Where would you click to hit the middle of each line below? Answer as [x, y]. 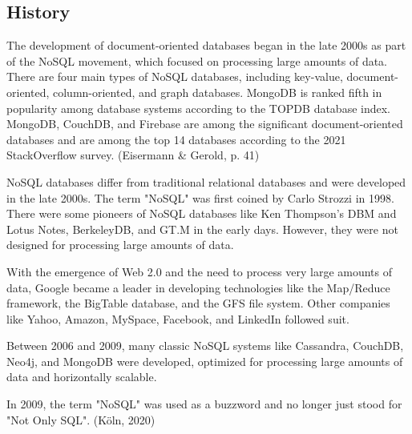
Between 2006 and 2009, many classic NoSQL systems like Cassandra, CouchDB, [205, 346]
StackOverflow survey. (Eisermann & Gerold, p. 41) [133, 155]
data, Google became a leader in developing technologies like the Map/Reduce [198, 287]
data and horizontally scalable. [82, 377]
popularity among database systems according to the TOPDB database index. [198, 108]
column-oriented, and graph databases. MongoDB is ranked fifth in [217, 92]
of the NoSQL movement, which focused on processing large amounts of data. [197, 60]
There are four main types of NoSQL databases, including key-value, [175, 76]
